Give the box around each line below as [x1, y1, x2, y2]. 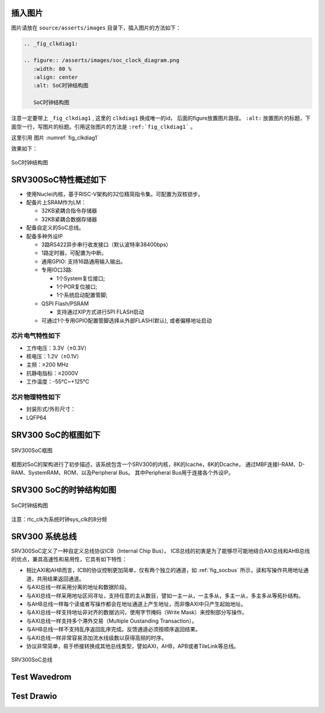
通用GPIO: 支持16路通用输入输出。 [41, 258, 126, 265]
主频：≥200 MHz [26, 361, 69, 369]
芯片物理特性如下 [11, 393, 61, 402]
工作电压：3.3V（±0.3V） [26, 344, 90, 352]
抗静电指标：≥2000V [26, 369, 78, 376]
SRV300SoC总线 [11, 656, 53, 664]
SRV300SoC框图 [11, 447, 53, 454]
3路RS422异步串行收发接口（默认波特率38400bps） [41, 241, 172, 248]
